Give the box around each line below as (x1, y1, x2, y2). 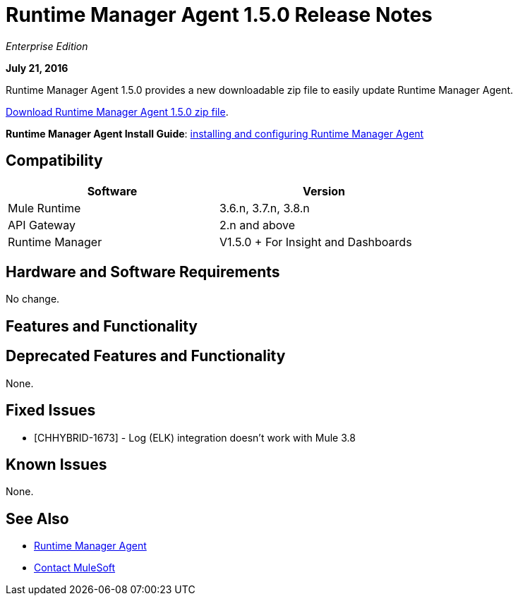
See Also (6, 509, 69, 528)
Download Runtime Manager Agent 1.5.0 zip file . (6, 105, 229, 118)
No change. (6, 293, 60, 305)
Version (302, 183, 346, 198)
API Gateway (8, 217, 76, 232)
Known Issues (6, 455, 107, 473)
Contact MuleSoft (34, 561, 116, 574)
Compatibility (6, 152, 103, 170)
